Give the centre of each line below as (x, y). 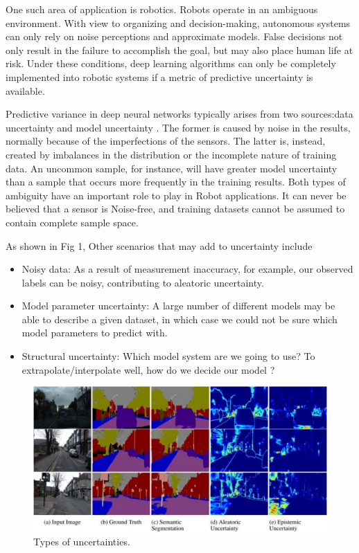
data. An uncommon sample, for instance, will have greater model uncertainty (172, 168)
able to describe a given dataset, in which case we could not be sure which (179, 319)
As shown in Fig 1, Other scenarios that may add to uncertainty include (159, 245)
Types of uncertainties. (82, 542)
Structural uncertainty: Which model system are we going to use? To (168, 356)
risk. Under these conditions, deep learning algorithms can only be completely (171, 63)
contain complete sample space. (72, 222)
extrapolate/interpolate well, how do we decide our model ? (148, 369)
